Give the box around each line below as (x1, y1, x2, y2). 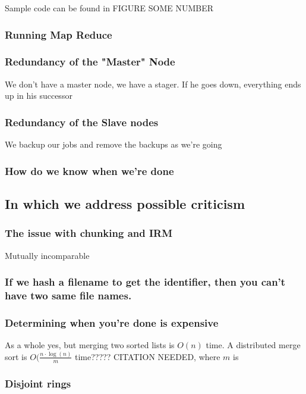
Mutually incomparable (5, 249, 90, 261)
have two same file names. (5, 287, 132, 302)
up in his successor (5, 89, 72, 102)
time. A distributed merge (206, 339, 301, 351)
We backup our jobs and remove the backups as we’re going (5, 138, 222, 151)
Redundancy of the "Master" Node (5, 54, 175, 69)
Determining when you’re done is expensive (5, 315, 219, 330)
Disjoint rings (5, 376, 71, 390)
